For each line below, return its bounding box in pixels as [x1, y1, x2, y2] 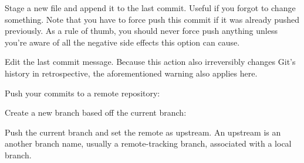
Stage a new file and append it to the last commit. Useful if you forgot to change [5, 2, 296, 13]
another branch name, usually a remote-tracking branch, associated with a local [5, 137, 292, 150]
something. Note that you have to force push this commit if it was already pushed [5, 13, 300, 25]
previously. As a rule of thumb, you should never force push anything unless [5, 25, 278, 37]
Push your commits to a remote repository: [5, 86, 160, 99]
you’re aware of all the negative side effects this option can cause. [5, 36, 240, 48]
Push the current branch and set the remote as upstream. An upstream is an [5, 126, 281, 138]
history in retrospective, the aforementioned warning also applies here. [5, 67, 258, 79]
